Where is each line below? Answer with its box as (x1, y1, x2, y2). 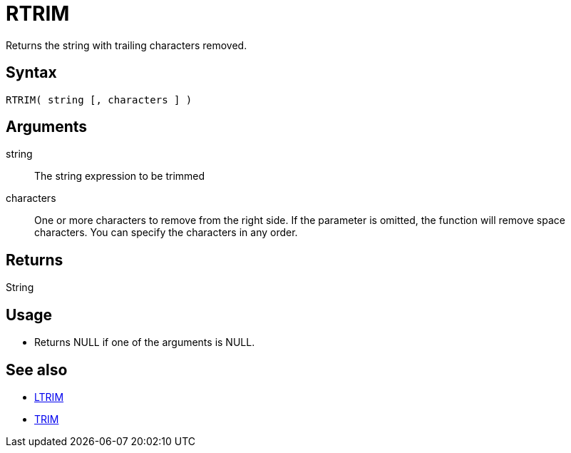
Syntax (6, 63, 57, 82)
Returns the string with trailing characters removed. (6, 39, 247, 51)
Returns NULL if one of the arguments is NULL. (34, 336, 255, 349)
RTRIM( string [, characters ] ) (6, 93, 192, 106)
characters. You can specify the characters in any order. (34, 226, 298, 239)
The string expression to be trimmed (34, 170, 205, 183)
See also (6, 360, 68, 379)
